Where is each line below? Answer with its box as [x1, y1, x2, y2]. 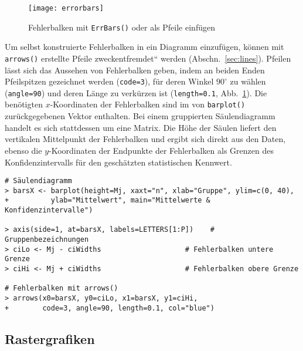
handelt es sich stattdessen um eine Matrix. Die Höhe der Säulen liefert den [5, 121, 277, 133]
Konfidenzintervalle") [5, 206, 93, 215]
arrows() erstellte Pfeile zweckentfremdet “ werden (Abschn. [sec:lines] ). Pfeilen [5, 52, 291, 64]
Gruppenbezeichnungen [5, 235, 89, 244]
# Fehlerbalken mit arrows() [5, 284, 118, 293]
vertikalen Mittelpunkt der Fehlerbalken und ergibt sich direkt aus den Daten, [5, 133, 286, 145]
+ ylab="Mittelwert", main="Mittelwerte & [5, 196, 210, 205]
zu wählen [230, 75, 266, 87]
